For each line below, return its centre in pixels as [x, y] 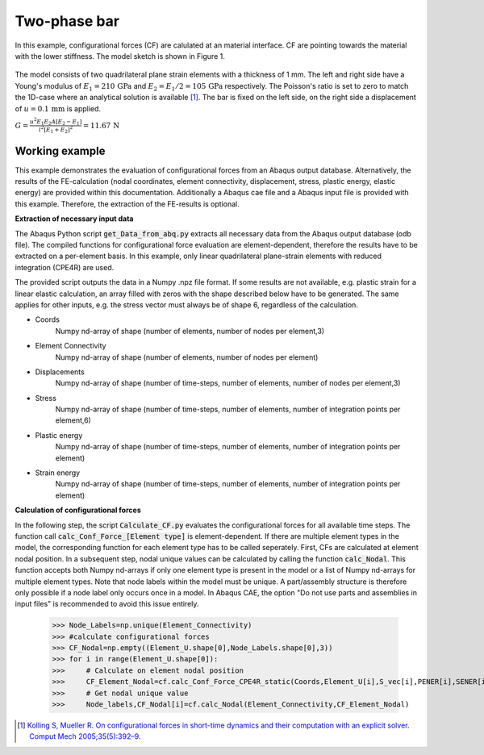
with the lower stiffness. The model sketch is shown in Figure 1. [120, 56]
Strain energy [58, 473]
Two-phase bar [67, 21]
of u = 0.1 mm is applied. [58, 108]
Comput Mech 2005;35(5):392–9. [85, 736]
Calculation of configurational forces [78, 510]
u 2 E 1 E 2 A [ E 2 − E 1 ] [56, 121]
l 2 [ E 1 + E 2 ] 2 [56, 130]
